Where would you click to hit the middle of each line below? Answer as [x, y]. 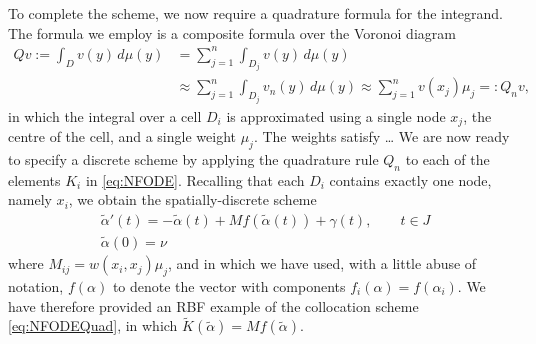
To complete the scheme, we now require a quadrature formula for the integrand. [255, 13]
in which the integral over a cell [105, 115]
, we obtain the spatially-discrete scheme [192, 199]
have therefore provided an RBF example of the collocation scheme [213, 305]
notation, [36, 285]
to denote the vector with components [229, 285]
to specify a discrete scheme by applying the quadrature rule [193, 158]
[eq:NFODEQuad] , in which [93, 325]
